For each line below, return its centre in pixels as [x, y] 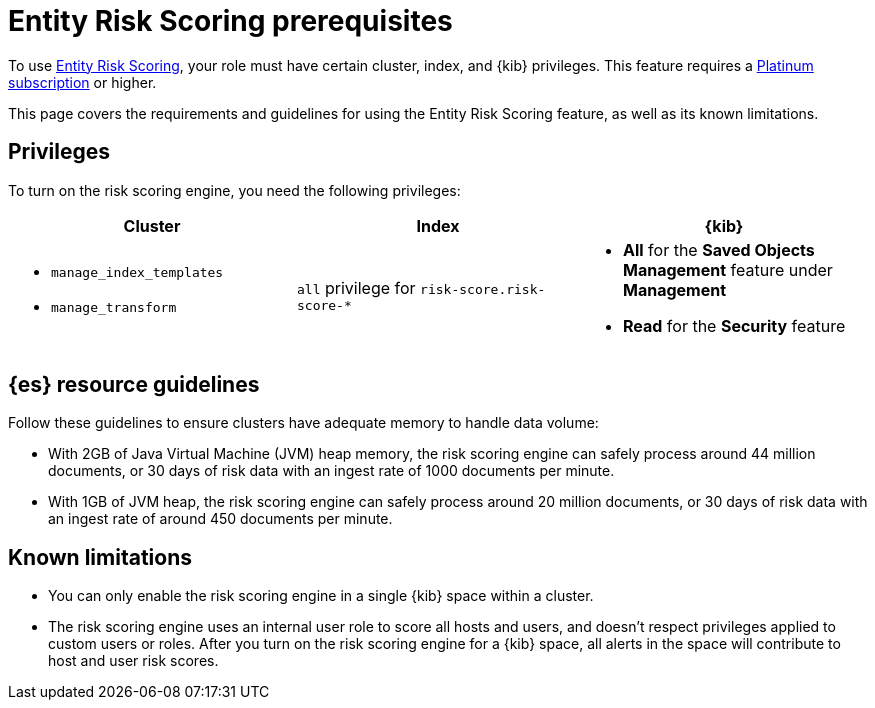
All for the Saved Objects [718, 249]
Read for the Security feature [734, 325]
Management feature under [727, 269]
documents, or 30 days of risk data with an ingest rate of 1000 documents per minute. [331, 471]
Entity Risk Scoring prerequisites [230, 21]
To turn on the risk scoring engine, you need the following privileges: [234, 190]
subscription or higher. [82, 82]
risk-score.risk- [483, 290]
